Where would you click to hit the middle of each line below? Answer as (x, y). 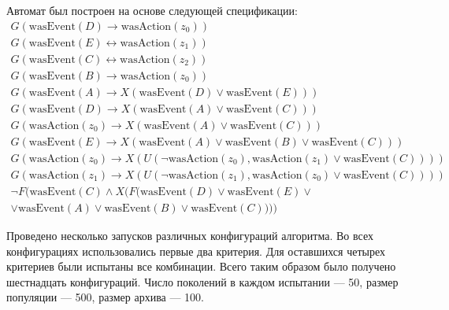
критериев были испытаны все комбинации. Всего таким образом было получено (201, 266)
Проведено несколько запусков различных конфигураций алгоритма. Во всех (190, 235)
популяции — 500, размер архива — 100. (105, 297)
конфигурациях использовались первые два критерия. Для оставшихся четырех (196, 251)
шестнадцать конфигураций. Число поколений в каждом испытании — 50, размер (202, 281)
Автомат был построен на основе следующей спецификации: (152, 10)
